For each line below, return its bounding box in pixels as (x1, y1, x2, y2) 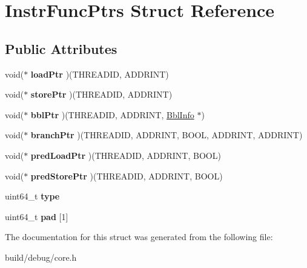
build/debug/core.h (5, 250, 77, 263)
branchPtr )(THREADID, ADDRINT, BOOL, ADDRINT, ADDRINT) (30, 129, 303, 141)
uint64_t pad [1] (5, 210, 68, 223)
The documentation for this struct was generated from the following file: (5, 230, 273, 243)
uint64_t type (5, 190, 60, 203)
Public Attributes (5, 39, 117, 58)
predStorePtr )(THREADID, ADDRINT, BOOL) (30, 169, 223, 182)
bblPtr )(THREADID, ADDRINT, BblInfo (30, 108, 194, 121)
